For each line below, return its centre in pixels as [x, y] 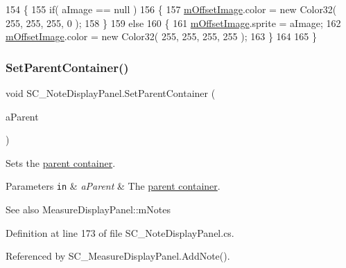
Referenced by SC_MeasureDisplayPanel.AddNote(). [118, 256]
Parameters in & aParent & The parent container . [113, 186]
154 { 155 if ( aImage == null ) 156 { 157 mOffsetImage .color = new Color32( [171, 9]
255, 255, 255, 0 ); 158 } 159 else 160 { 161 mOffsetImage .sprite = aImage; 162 [173, 23]
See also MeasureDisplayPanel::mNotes [88, 209]
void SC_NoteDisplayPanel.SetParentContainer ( [111, 93]
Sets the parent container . [61, 162]
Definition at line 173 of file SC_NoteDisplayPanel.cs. [120, 232]
